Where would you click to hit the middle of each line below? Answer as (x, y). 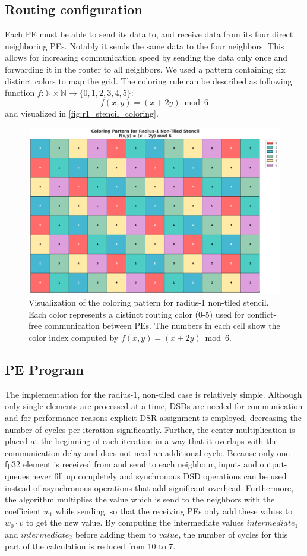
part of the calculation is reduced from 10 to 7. (90, 546)
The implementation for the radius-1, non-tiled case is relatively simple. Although (153, 394)
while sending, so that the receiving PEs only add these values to (174, 511)
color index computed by (74, 337)
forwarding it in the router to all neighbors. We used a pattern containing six (145, 69)
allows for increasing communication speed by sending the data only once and (146, 57)
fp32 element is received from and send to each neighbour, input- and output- (146, 464)
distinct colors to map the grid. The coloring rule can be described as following (148, 81)
